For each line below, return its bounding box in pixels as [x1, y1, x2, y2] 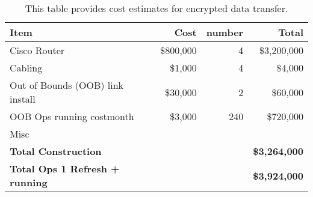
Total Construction [10, 144, 102, 158]
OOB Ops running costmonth [10, 109, 134, 123]
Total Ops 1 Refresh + [10, 162, 120, 175]
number [206, 25, 244, 39]
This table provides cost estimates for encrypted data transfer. [25, 1, 288, 15]
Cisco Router [10, 43, 65, 57]
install [10, 92, 36, 106]
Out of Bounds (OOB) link [10, 78, 124, 92]
